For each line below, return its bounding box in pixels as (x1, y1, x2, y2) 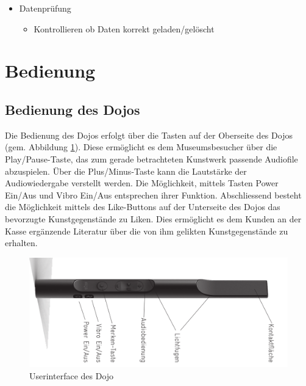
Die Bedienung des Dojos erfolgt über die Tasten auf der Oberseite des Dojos (5, 128, 293, 141)
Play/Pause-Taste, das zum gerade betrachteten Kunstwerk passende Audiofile (5, 152, 298, 165)
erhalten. (5, 236, 38, 249)
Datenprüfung (19, 2, 71, 14)
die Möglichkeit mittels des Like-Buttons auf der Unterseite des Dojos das (5, 200, 280, 213)
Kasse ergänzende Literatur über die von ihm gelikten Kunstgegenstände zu (5, 224, 288, 237)
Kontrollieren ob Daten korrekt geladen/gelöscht (34, 22, 215, 35)
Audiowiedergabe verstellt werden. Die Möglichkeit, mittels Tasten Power (5, 177, 279, 189)
